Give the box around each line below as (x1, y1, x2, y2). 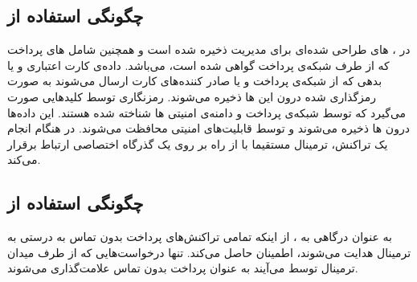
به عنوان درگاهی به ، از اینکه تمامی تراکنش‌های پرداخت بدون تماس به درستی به (7, 228, 392, 245)
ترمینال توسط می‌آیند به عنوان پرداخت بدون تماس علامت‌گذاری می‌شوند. (7, 260, 358, 276)
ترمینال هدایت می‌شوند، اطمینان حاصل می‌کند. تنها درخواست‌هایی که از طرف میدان (7, 243, 411, 260)
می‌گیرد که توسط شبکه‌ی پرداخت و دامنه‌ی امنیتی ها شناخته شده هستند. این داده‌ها (7, 104, 407, 121)
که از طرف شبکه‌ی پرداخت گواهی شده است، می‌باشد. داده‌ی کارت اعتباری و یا (7, 56, 390, 73)
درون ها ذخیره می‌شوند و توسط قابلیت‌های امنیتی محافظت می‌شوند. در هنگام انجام (7, 120, 410, 137)
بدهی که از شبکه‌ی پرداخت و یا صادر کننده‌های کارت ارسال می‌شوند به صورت (7, 72, 382, 89)
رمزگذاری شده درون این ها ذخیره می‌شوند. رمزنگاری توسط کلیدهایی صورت (7, 88, 377, 104)
